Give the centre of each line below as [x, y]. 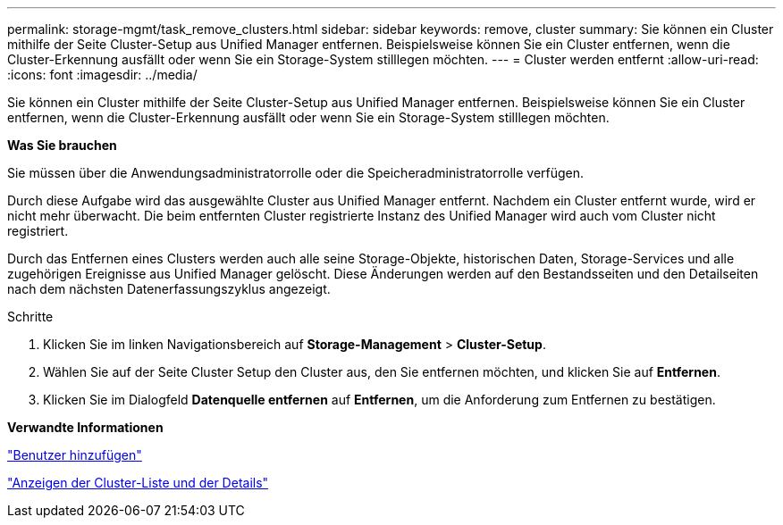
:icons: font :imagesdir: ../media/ [102, 75]
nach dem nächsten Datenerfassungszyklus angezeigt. [169, 289]
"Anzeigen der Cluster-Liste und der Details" [138, 483]
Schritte [30, 317]
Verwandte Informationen [85, 427]
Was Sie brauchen [62, 145]
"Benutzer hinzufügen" [75, 455]
